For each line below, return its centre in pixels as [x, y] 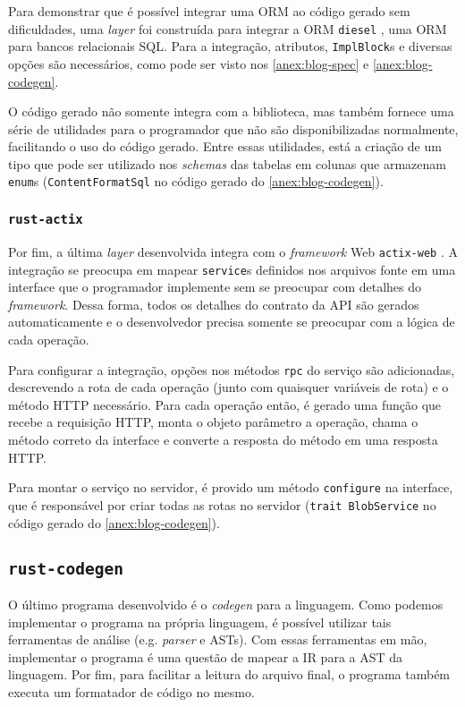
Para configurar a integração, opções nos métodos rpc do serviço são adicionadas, [232, 369]
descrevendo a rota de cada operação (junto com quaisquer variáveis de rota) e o [228, 387]
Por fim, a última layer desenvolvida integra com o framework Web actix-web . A [233, 251]
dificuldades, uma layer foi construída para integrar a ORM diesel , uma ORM [228, 28]
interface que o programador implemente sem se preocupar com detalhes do [215, 287]
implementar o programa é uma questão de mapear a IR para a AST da [206, 656]
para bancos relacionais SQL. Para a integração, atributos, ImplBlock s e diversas [230, 46]
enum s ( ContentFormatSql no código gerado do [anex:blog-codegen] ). [196, 181]
